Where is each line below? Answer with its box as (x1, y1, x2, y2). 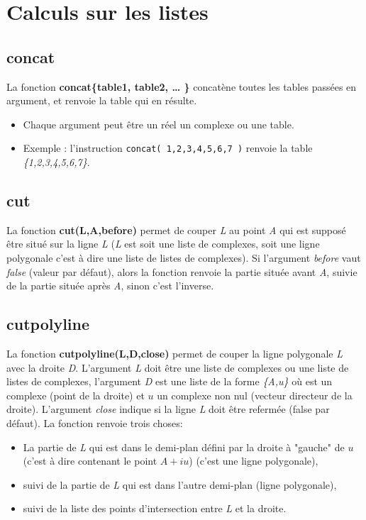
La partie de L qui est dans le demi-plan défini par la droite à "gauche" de (23, 439, 345, 454)
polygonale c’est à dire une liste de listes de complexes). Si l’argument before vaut (6, 250, 361, 265)
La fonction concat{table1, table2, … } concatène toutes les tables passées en (6, 79, 357, 94)
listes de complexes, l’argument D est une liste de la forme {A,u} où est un (6, 374, 333, 389)
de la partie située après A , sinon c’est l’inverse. (6, 278, 214, 293)
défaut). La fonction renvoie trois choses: (6, 415, 183, 430)
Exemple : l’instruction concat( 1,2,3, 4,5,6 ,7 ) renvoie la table (23, 140, 313, 155)
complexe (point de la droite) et (6, 387, 145, 402)
